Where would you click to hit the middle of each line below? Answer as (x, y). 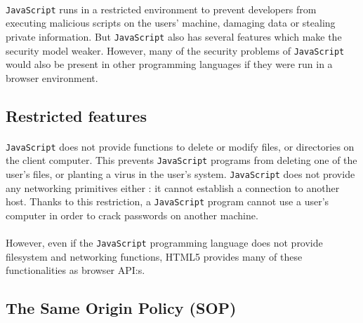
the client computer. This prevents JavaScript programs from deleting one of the (181, 160)
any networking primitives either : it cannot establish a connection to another (173, 187)
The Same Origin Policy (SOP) (121, 308)
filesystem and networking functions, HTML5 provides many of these (154, 256)
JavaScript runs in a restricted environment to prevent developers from (161, 9)
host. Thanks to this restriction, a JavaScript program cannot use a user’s (167, 201)
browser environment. (52, 77)
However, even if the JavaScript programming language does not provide (164, 243)
